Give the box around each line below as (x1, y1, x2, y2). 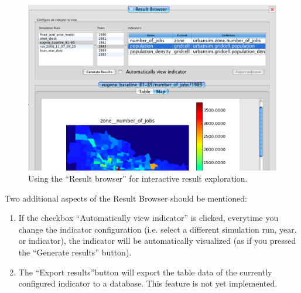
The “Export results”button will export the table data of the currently (18, 265, 272, 278)
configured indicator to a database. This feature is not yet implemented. (18, 277, 278, 289)
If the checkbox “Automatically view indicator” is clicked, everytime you (18, 212, 279, 224)
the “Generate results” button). (18, 246, 132, 258)
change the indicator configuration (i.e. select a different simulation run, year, (18, 223, 297, 235)
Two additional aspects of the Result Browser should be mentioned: (5, 192, 247, 204)
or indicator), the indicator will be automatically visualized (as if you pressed (18, 234, 296, 247)
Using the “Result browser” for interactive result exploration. (28, 172, 248, 185)
